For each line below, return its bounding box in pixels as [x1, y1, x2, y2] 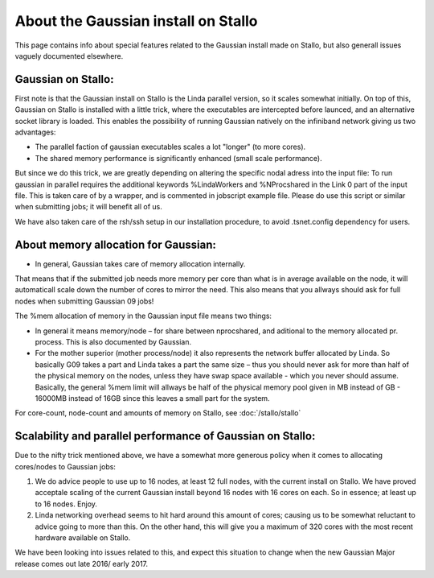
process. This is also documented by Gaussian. [35, 337, 192, 346]
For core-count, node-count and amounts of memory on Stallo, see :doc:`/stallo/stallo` [14, 408, 301, 418]
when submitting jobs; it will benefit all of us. [14, 202, 162, 212]
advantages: [14, 127, 56, 137]
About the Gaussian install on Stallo [14, 12, 258, 30]
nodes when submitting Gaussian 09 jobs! [14, 296, 154, 306]
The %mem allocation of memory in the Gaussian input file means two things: [14, 311, 272, 321]
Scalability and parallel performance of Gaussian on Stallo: [14, 429, 316, 443]
